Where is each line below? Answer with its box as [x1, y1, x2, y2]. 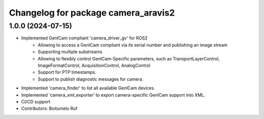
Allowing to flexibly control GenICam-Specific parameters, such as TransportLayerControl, [38, 56, 220, 61]
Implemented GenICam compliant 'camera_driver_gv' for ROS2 [21, 35, 148, 41]
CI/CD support [21, 99, 51, 104]
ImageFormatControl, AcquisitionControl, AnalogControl [38, 62, 151, 68]
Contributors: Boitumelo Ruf [21, 105, 78, 112]
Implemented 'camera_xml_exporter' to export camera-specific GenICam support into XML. [21, 92, 205, 98]
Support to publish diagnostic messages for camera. [38, 76, 144, 82]
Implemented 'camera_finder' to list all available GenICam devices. [21, 85, 155, 91]
